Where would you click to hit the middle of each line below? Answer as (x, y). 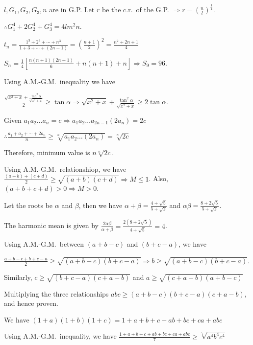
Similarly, (18, 277)
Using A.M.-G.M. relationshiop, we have (65, 169)
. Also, (158, 178)
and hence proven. (31, 303)
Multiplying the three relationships (56, 293)
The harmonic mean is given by (51, 225)
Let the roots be (28, 205)
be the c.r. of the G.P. (135, 10)
